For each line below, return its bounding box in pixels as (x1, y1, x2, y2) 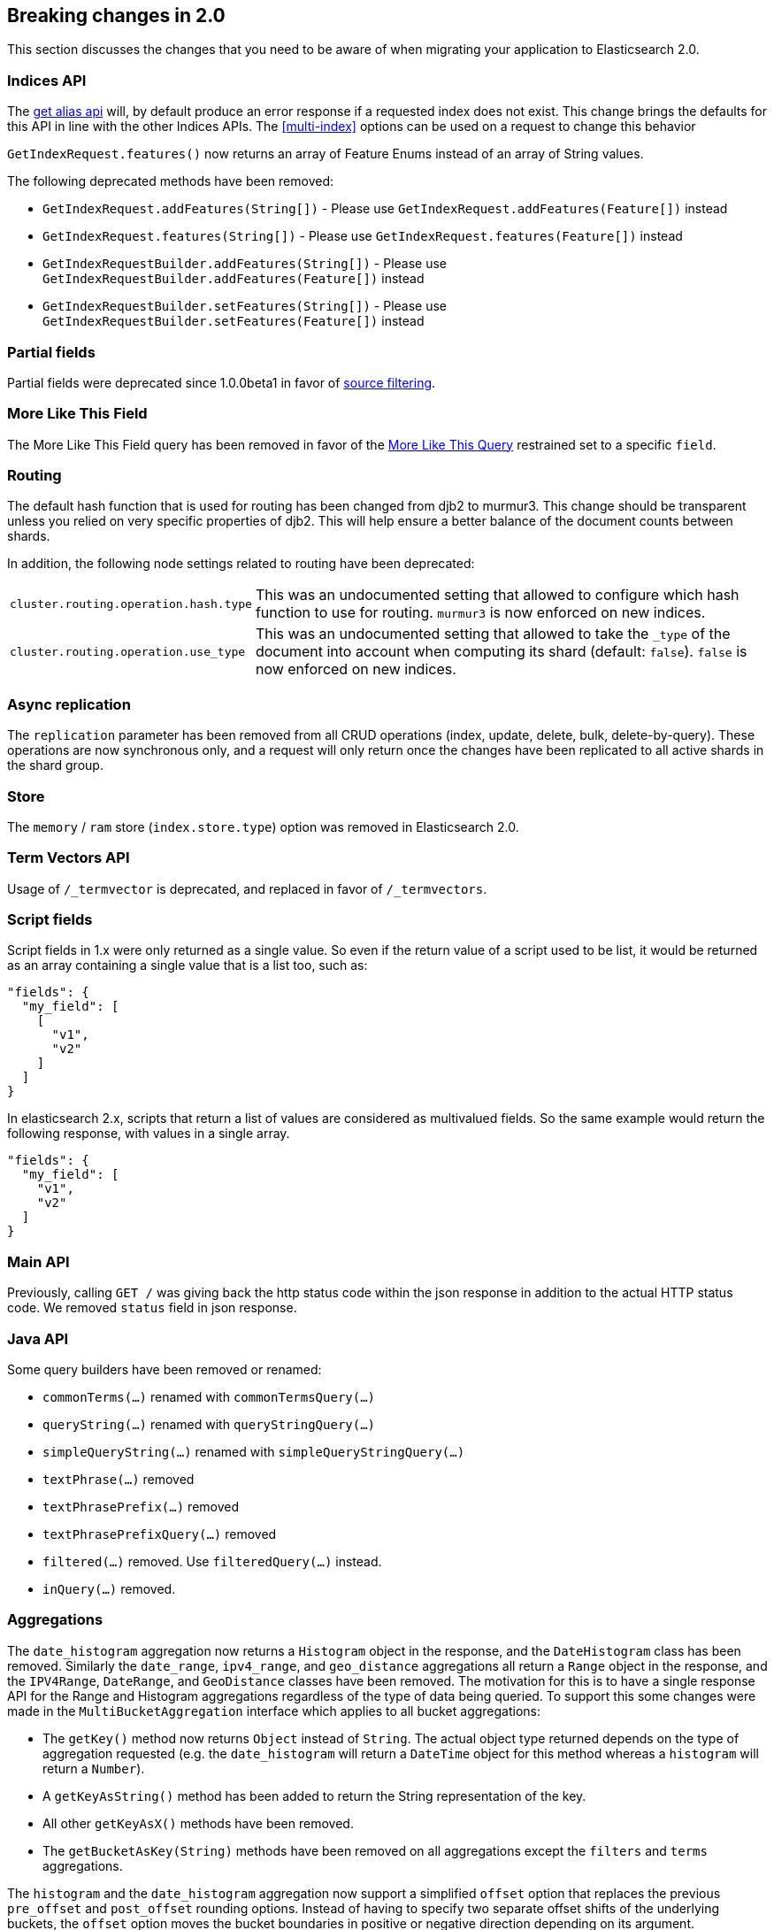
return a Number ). (42, 1760, 145, 1776)
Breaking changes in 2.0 (7, 4, 226, 27)
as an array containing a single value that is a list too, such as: (7, 957, 368, 973)
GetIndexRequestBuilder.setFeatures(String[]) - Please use (42, 298, 448, 314)
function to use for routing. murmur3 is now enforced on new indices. (255, 604, 706, 622)
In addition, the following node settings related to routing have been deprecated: (7, 556, 475, 572)
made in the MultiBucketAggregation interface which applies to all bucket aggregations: (7, 1703, 541, 1719)
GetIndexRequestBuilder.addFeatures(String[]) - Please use (42, 256, 448, 272)
